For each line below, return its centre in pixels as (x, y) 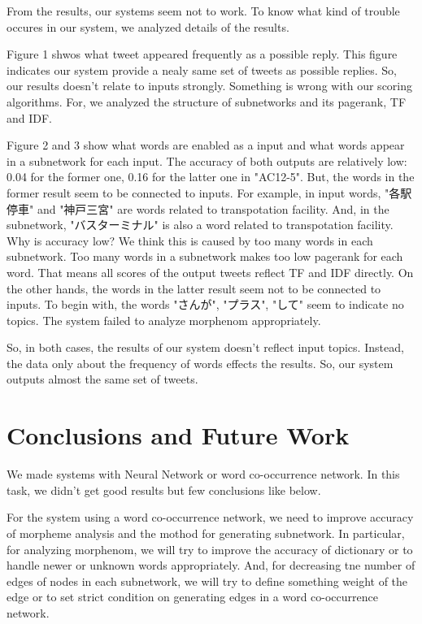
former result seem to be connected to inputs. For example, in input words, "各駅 (209, 192)
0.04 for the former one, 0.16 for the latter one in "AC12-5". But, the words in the (211, 177)
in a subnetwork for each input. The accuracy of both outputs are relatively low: (207, 160)
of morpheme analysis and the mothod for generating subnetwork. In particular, (206, 533)
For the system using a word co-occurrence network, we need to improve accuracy (210, 517)
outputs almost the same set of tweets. (102, 379)
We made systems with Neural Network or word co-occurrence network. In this (203, 474)
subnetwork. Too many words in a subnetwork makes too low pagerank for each (205, 256)
